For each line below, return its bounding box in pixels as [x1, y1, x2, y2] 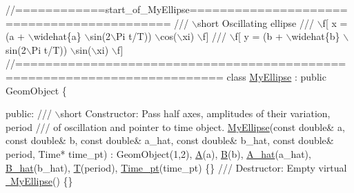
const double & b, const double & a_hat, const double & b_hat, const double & [6, 133, 334, 148]
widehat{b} [291, 29, 340, 43]
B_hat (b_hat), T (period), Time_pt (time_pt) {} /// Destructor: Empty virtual [6, 160, 347, 174]
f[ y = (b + [235, 29, 283, 43]
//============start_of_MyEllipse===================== [6, 2, 348, 16]
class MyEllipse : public [226, 69, 326, 83]
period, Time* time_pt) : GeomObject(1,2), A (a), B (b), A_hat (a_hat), [6, 146, 311, 161]
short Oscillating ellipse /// [197, 15, 314, 30]
